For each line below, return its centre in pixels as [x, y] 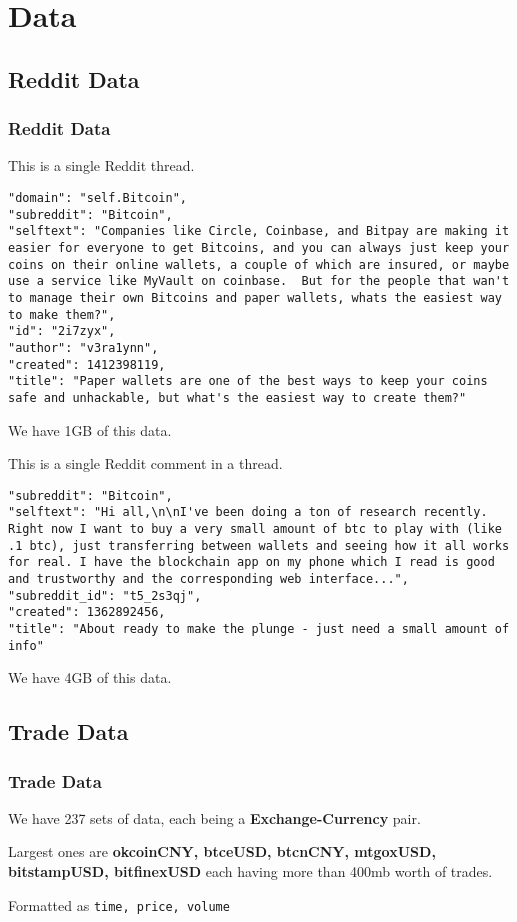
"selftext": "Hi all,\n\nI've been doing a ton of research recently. [248, 512]
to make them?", [62, 314]
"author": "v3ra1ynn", [83, 347]
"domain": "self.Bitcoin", [97, 197]
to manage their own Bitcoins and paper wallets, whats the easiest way [255, 297]
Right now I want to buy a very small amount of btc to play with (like [255, 529]
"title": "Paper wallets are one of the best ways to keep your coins [248, 381]
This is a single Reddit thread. [101, 165]
